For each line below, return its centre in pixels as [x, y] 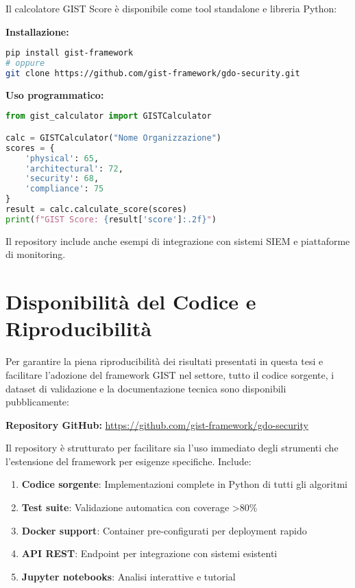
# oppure [25, 63]
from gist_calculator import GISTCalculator [109, 116]
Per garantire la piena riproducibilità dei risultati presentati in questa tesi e [164, 361]
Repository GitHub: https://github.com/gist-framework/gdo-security [157, 424]
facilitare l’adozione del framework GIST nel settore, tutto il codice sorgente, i [170, 374]
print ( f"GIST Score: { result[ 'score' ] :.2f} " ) [111, 219]
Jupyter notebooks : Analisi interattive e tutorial [128, 576]
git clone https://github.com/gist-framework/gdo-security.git [153, 73]
